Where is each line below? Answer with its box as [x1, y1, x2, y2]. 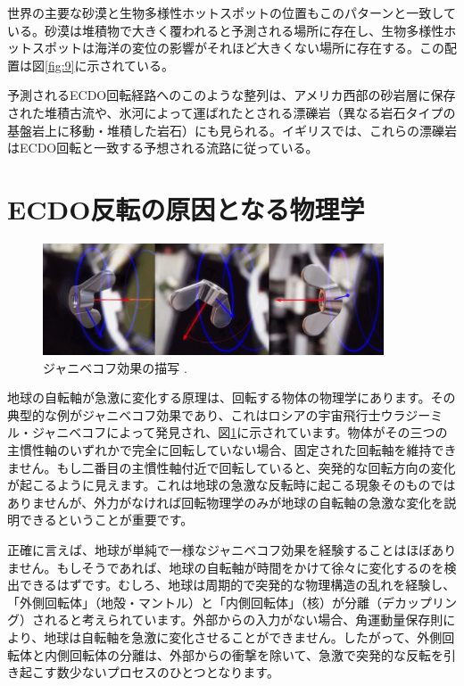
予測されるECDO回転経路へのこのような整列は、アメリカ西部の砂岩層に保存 [7, 86, 456, 104]
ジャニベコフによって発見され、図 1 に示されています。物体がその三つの [31, 423, 448, 442]
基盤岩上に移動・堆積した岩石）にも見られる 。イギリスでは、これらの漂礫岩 [7, 120, 457, 139]
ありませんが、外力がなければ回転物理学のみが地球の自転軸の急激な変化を [7, 492, 444, 511]
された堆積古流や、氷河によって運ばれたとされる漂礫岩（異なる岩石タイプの [7, 103, 456, 121]
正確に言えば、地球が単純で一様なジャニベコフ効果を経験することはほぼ [7, 541, 432, 559]
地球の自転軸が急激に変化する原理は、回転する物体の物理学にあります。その [7, 388, 456, 407]
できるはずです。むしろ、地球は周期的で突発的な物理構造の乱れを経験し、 [19, 575, 456, 594]
